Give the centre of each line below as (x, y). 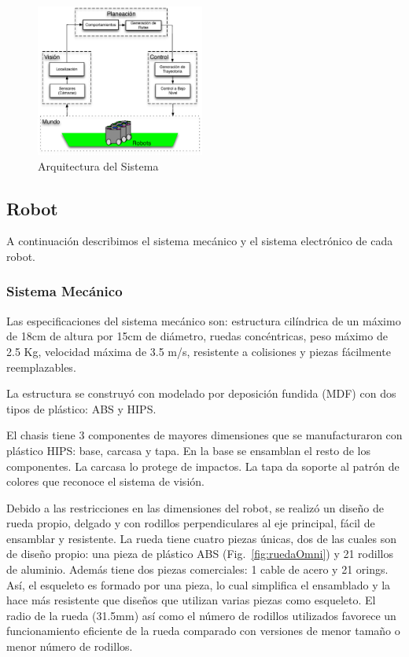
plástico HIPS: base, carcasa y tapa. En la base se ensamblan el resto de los (189, 450)
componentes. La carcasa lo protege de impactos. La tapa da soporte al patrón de (203, 466)
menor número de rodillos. (70, 646)
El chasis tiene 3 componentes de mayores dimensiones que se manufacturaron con (204, 435)
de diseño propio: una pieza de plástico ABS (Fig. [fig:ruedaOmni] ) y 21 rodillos (200, 554)
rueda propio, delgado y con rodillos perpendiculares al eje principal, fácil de (191, 523)
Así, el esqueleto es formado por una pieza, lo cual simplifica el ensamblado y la (199, 584)
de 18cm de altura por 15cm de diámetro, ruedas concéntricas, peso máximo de (197, 336)
